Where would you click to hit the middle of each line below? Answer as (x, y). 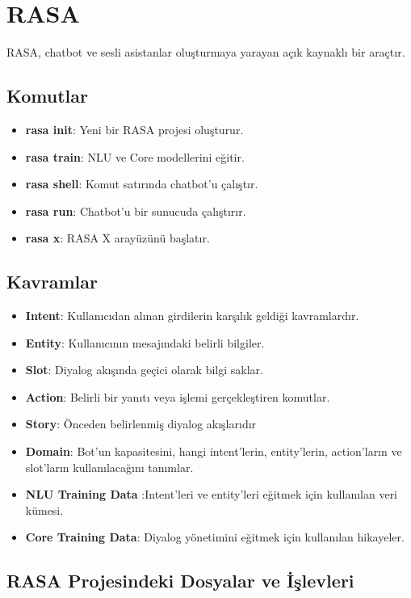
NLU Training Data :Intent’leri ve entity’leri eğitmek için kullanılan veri (212, 494)
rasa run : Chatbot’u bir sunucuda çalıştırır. (136, 211)
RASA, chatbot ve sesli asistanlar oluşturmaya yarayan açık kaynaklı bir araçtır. (206, 52)
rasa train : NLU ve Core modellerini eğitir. (135, 156)
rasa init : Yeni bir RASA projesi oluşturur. (134, 129)
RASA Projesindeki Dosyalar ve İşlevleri (180, 581)
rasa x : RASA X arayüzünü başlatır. (117, 238)
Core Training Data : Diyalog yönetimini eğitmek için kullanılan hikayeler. (215, 537)
